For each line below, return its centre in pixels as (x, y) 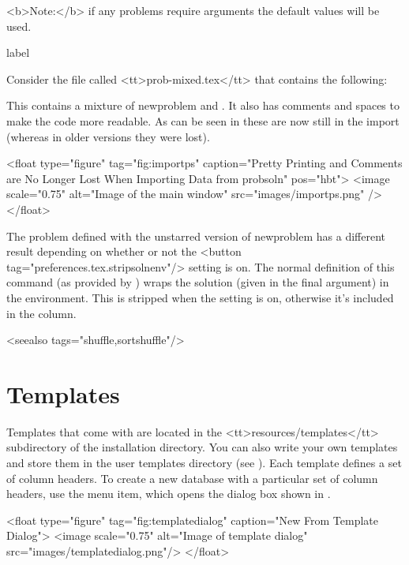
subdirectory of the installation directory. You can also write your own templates (202, 447)
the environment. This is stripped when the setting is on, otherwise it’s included (200, 297)
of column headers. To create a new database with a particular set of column (192, 478)
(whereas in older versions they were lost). (108, 136)
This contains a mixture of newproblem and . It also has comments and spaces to (203, 105)
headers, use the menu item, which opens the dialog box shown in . (169, 494)
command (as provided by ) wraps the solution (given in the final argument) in (198, 282)
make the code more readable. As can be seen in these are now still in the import (203, 120)
